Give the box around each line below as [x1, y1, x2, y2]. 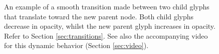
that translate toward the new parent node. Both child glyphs [4, 11, 194, 21]
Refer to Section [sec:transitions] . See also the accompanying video [4, 30, 208, 41]
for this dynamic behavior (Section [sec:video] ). [4, 40, 149, 51]
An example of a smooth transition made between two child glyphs [4, 1, 209, 11]
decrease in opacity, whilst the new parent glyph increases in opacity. [4, 21, 215, 31]
